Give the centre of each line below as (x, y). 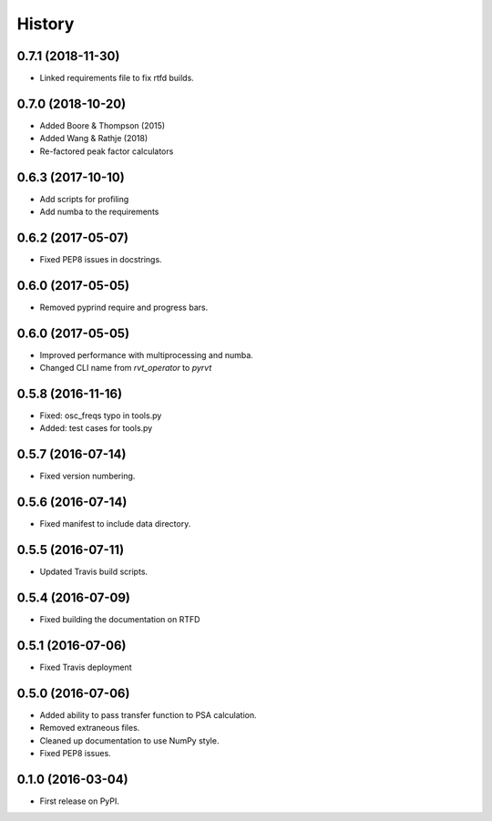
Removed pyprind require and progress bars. (124, 307)
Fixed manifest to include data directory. (115, 524)
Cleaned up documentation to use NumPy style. (129, 740)
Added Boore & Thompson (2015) (102, 125)
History (46, 24)
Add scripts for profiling (84, 199)
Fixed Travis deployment (86, 667)
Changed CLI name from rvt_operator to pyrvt (126, 368)
